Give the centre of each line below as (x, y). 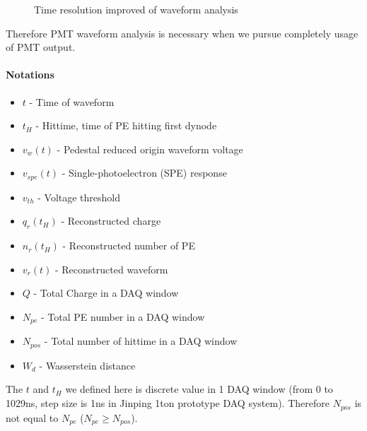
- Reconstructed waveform (111, 269)
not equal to (32, 417)
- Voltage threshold (79, 197)
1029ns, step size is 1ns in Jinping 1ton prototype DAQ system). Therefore (168, 403)
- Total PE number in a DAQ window (123, 316)
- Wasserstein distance (87, 365)
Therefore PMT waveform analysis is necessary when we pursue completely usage (182, 33)
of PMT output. (41, 47)
